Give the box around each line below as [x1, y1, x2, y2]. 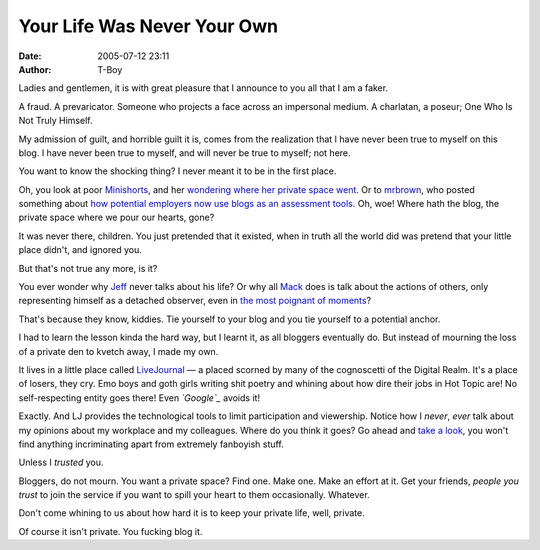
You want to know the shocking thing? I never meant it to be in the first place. [18, 165, 337, 177]
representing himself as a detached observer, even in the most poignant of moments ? [18, 295, 372, 307]
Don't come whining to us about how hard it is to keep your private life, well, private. [18, 507, 365, 519]
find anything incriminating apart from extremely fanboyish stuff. [18, 438, 284, 450]
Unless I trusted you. [18, 456, 104, 469]
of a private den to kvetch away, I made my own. [18, 345, 219, 357]
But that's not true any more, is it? [18, 262, 158, 274]
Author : [18, 63, 52, 75]
